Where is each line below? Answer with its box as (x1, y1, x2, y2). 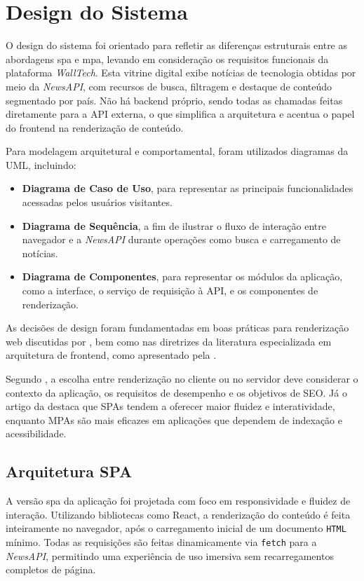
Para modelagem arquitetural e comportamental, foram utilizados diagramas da (6, 144, 349, 158)
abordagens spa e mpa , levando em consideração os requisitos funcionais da (6, 51, 329, 66)
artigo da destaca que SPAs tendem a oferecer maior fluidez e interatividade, (6, 399, 335, 413)
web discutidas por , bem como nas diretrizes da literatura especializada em (6, 334, 332, 348)
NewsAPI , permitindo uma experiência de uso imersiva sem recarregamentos (6, 548, 334, 563)
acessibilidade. (6, 426, 67, 441)
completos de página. (6, 562, 96, 577)
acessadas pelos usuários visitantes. (22, 195, 173, 210)
